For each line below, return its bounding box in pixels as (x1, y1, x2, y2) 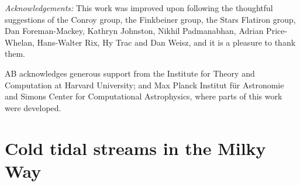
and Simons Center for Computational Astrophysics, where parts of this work (5, 90, 282, 102)
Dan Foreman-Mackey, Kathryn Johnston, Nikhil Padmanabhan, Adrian (5, 25, 264, 37)
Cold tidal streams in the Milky (5, 136, 266, 160)
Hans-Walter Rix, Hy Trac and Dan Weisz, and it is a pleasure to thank (37, 36, 296, 48)
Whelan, (5, 36, 35, 48)
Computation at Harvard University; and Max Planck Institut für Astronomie (5, 78, 284, 91)
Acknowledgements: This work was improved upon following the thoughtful (5, 2, 273, 13)
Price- (266, 25, 288, 37)
